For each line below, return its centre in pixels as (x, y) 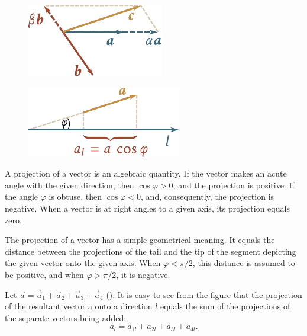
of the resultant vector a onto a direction (79, 306)
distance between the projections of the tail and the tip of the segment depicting (151, 251)
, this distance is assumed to (244, 263)
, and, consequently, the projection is (208, 196)
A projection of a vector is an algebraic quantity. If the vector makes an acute (146, 173)
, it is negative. (143, 274)
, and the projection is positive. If (234, 185)
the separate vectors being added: (66, 317)
